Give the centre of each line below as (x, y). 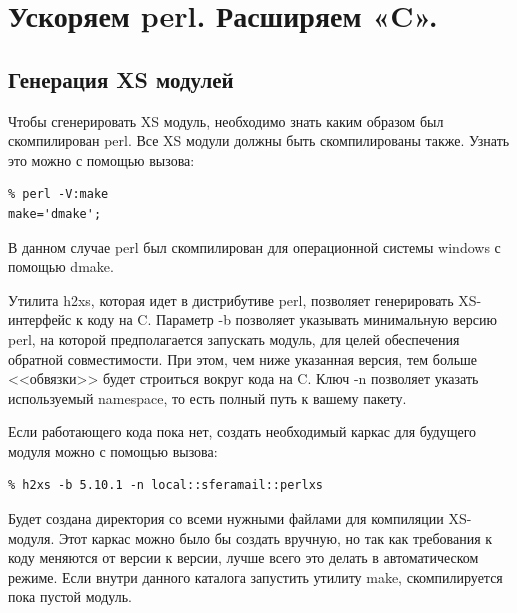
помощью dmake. (61, 266)
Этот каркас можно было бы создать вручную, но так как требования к (275, 537)
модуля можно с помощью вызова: (113, 450)
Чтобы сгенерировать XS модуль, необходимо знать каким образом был (226, 120)
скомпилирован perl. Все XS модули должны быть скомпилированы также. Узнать (259, 140)
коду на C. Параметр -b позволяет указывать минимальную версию (292, 319)
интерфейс (40, 319)
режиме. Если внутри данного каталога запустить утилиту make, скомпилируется (255, 576)
